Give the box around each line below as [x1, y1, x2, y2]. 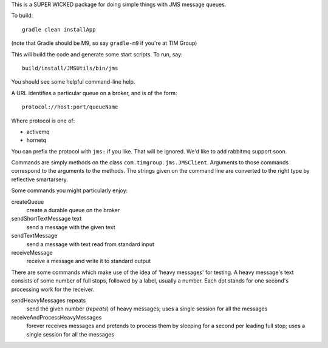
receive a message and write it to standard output [26, 258, 151, 265]
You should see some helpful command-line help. [11, 78, 135, 85]
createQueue [11, 198, 44, 206]
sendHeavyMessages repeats [11, 296, 86, 304]
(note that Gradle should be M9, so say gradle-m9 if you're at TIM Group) [11, 39, 197, 47]
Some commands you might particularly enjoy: [11, 187, 128, 194]
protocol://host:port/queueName [22, 104, 118, 110]
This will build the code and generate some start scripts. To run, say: [11, 50, 183, 58]
